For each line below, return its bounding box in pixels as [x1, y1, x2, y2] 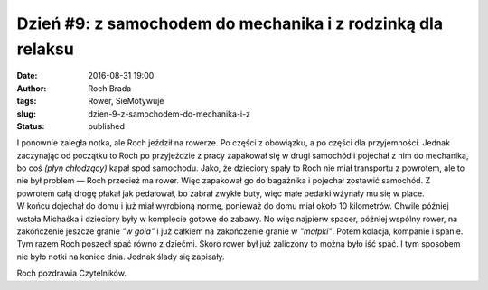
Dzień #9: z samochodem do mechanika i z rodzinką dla [16, 14, 443, 33]
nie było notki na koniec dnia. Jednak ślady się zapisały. [16, 251, 225, 262]
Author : [16, 82, 47, 94]
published [88, 120, 126, 131]
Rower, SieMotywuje [88, 96, 164, 107]
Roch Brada [88, 82, 132, 94]
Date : [16, 70, 38, 81]
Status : [16, 120, 45, 131]
